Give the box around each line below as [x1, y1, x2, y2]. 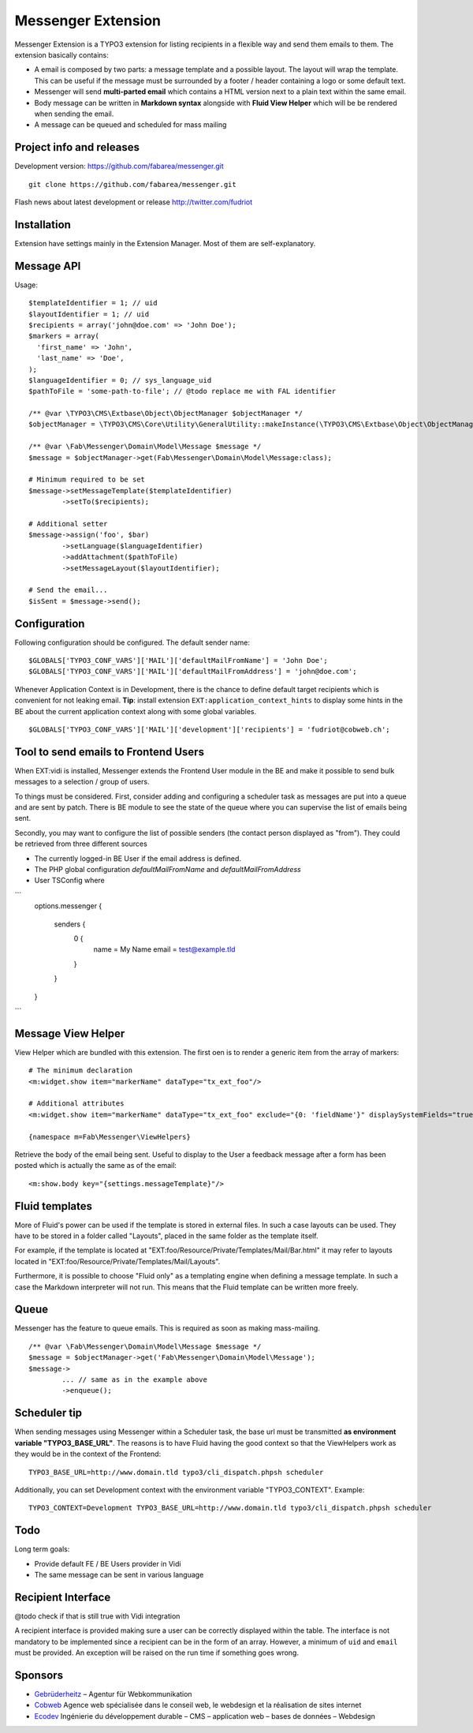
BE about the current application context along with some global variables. [14, 706, 256, 716]
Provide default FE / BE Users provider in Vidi [34, 1559, 181, 1568]
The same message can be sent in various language [34, 1570, 204, 1579]
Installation [14, 218, 71, 231]
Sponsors [14, 1668, 63, 1682]
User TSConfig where [34, 876, 106, 885]
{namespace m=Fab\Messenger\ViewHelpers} [28, 1132, 191, 1141]
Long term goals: [14, 1544, 70, 1554]
